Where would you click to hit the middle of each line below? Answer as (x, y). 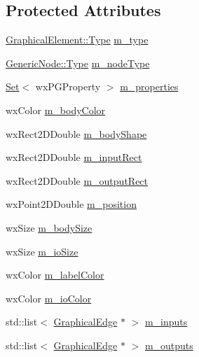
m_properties (149, 86)
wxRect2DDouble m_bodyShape (76, 133)
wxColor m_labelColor (55, 275)
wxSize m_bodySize (49, 227)
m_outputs (169, 345)
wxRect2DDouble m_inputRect (74, 157)
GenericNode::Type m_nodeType (78, 63)
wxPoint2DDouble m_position (71, 204)
